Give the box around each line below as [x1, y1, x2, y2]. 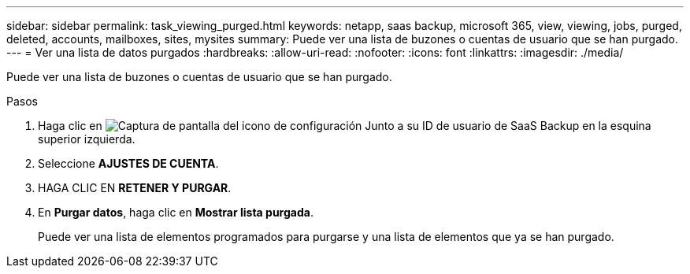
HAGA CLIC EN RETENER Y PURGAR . [38, 181, 232, 194]
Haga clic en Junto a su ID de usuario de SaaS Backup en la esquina [38, 119, 651, 132]
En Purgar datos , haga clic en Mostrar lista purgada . [38, 205, 313, 219]
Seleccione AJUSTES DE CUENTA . [38, 157, 219, 170]
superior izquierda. [38, 132, 135, 146]
